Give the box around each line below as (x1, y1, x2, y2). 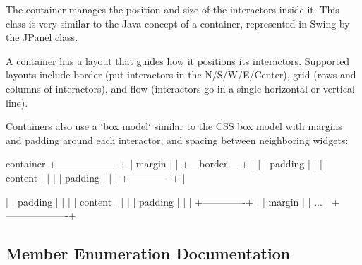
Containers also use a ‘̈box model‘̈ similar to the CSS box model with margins (6, 119, 342, 134)
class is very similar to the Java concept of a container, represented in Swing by (6, 16, 350, 30)
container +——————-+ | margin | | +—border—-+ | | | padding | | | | (6, 156, 329, 171)
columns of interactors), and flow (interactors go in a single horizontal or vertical (6, 81, 355, 95)
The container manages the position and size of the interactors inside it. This (6, 2, 339, 16)
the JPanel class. (6, 30, 78, 45)
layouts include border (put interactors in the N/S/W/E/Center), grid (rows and (6, 67, 356, 82)
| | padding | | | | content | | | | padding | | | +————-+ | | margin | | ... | (6, 194, 329, 208)
